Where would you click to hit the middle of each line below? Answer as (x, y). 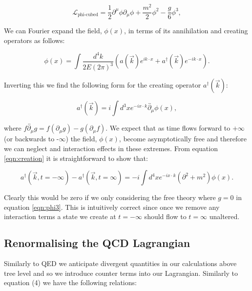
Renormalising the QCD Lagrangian (97, 243)
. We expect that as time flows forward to (168, 128)
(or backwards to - (31, 139)
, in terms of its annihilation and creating (186, 31)
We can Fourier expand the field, (53, 31)
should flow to (165, 216)
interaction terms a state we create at (60, 216)
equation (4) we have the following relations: (70, 282)
